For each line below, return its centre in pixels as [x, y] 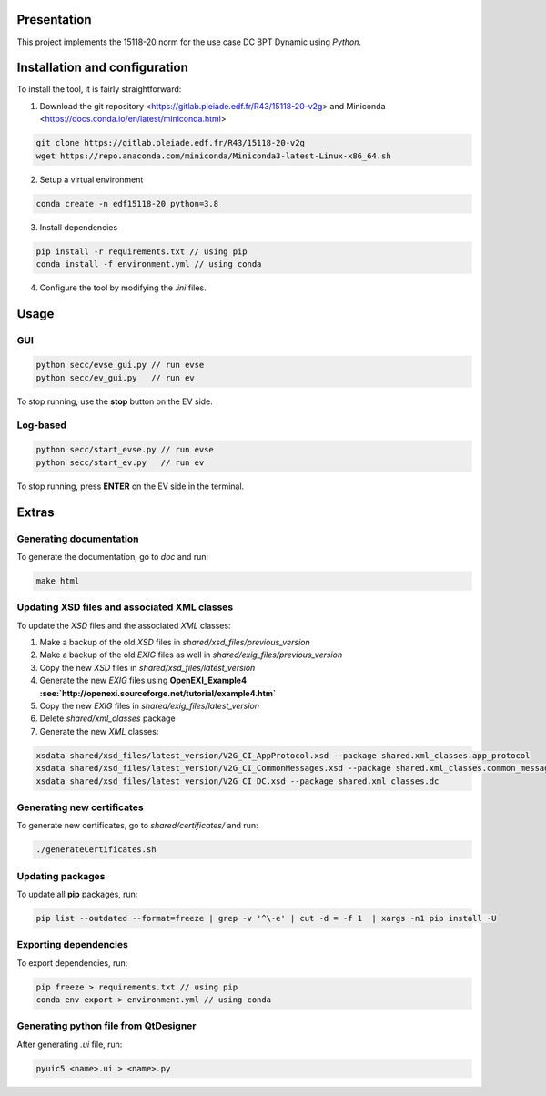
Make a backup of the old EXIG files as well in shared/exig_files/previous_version [191, 655]
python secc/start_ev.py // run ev [120, 462]
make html [58, 581]
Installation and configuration [102, 68]
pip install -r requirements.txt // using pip [142, 251]
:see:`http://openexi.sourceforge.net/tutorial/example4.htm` [158, 693]
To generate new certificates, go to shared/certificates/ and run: [137, 826]
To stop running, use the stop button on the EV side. [115, 401]
